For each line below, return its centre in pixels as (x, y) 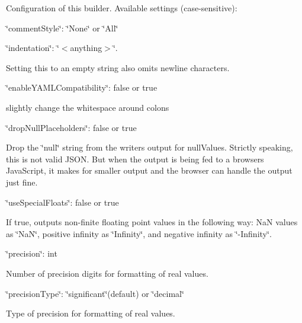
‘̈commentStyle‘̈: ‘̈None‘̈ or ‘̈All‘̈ (62, 28)
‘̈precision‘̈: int (32, 253)
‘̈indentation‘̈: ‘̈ (33, 48)
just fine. (22, 182)
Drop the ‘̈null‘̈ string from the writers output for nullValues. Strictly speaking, (150, 147)
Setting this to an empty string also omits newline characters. (118, 67)
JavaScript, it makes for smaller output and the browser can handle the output (149, 170)
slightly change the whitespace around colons (88, 107)
